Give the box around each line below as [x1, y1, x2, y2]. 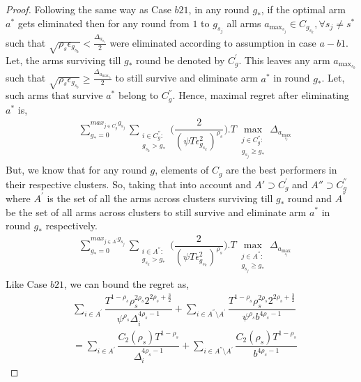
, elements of [155, 162, 209, 177]
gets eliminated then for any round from [17, 15, 190, 30]
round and [288, 190, 332, 205]
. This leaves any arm [238, 52, 330, 67]
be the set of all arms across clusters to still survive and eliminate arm [6, 204, 307, 219]
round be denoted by [136, 52, 225, 67]
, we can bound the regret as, [64, 277, 190, 291]
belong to [118, 88, 159, 102]
